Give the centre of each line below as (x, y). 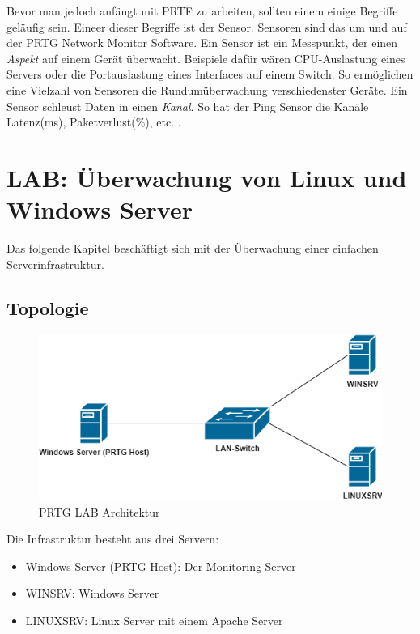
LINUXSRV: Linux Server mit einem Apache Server (154, 620)
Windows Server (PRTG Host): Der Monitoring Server (161, 566)
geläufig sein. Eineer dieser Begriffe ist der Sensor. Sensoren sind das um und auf (207, 26)
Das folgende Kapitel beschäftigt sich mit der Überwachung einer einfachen (193, 248)
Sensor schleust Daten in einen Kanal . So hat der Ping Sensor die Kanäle (188, 106)
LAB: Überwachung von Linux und (207, 177)
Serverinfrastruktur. (55, 264)
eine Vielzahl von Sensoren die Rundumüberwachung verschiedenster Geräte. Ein (207, 89)
